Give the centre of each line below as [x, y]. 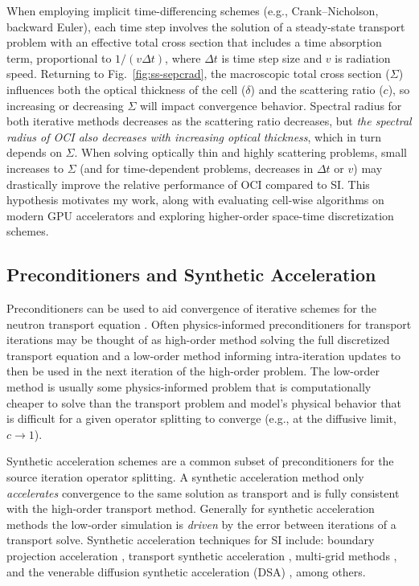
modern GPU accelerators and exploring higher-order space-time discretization [200, 215]
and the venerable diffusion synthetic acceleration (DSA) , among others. [186, 571]
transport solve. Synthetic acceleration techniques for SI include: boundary [191, 540]
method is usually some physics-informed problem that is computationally [189, 387]
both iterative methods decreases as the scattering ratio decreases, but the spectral [209, 121]
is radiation [363, 57]
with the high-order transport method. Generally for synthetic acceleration [191, 508]
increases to [35, 168]
